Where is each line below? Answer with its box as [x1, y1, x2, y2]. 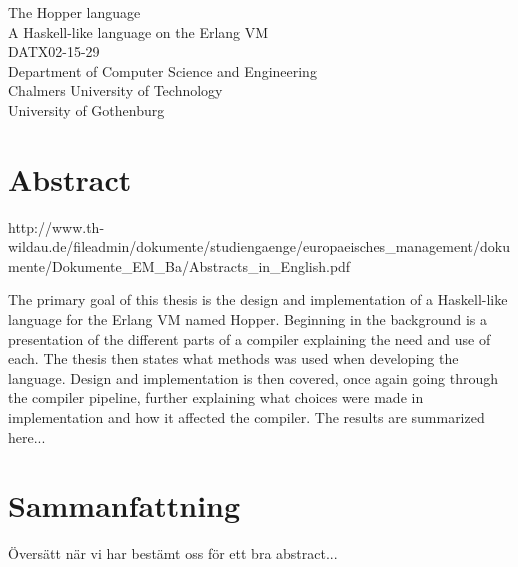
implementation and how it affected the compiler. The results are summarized [8, 407, 485, 428]
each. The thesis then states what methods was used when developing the [8, 348, 459, 369]
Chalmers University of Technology [8, 80, 223, 101]
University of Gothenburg [8, 99, 165, 120]
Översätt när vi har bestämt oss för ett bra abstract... [8, 543, 338, 564]
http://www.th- [8, 216, 105, 237]
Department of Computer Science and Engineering [8, 60, 317, 81]
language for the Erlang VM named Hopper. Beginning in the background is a [8, 309, 488, 330]
